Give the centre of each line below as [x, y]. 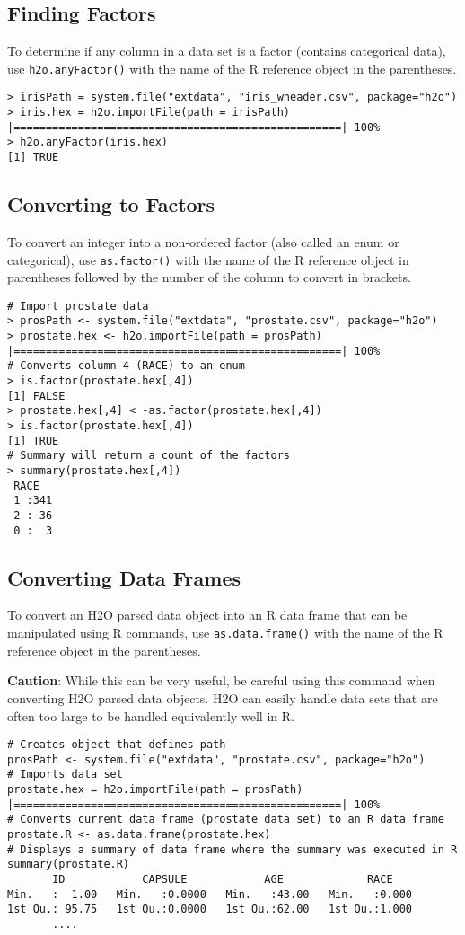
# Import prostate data [78, 306]
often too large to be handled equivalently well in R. [151, 715]
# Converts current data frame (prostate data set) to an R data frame [226, 820]
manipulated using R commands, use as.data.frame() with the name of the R [225, 633]
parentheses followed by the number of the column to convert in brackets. [209, 277]
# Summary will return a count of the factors [149, 456]
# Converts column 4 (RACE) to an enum [126, 366]
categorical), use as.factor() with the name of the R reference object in [208, 259]
